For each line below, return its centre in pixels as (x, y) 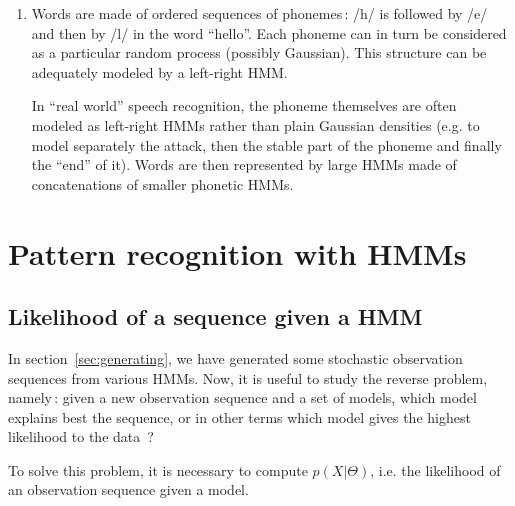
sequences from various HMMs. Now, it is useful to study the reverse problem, (248, 377)
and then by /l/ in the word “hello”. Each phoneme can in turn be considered (269, 32)
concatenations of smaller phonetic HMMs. (162, 183)
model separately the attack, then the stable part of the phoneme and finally (266, 144)
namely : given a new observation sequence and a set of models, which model (242, 397)
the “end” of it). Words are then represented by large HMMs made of (244, 164)
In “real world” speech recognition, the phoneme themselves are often (244, 105)
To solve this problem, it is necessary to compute (158, 469)
